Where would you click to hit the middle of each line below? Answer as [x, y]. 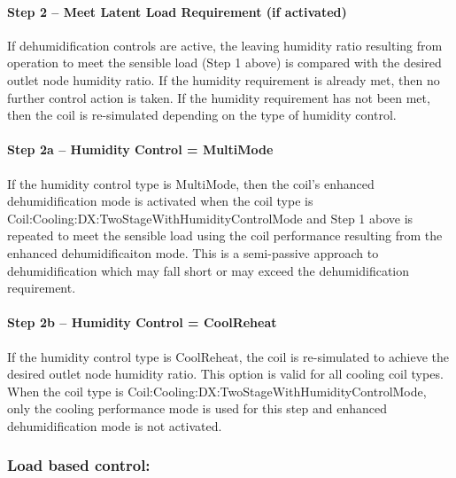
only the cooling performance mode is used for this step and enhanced [197, 408]
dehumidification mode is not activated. [115, 425]
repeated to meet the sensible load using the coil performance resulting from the [225, 235]
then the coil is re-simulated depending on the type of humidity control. [202, 115]
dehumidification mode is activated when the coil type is [160, 201]
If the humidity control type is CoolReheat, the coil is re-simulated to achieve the [228, 356]
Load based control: [79, 465]
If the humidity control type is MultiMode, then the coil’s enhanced [191, 183]
